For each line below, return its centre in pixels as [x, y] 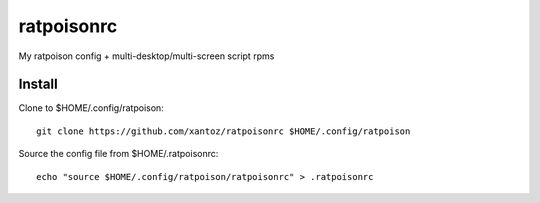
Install [38, 84]
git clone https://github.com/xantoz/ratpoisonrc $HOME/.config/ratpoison [223, 131]
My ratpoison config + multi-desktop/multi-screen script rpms [146, 56]
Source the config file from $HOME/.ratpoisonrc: [118, 154]
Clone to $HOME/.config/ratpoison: [91, 108]
